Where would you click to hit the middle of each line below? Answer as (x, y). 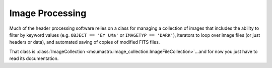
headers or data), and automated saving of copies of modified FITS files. (85, 42)
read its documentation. (34, 58)
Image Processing (48, 13)
